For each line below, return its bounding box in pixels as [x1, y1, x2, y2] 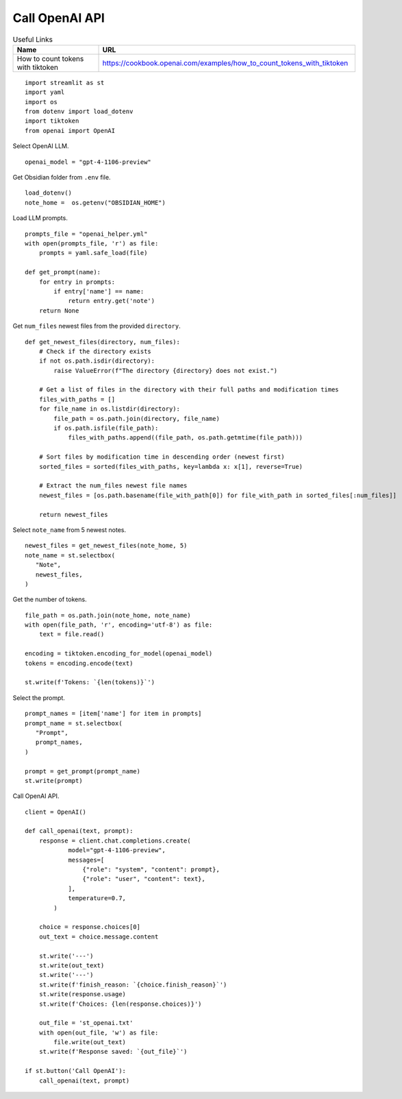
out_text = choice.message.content [38, 932, 159, 941]
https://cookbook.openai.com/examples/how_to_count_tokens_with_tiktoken [102, 58, 349, 68]
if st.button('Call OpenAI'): [25, 1067, 127, 1075]
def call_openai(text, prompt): [25, 827, 134, 835]
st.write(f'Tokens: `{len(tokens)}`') [25, 679, 155, 686]
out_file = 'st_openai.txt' [38, 1019, 134, 1027]
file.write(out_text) [53, 1039, 127, 1046]
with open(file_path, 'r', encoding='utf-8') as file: [25, 621, 213, 629]
